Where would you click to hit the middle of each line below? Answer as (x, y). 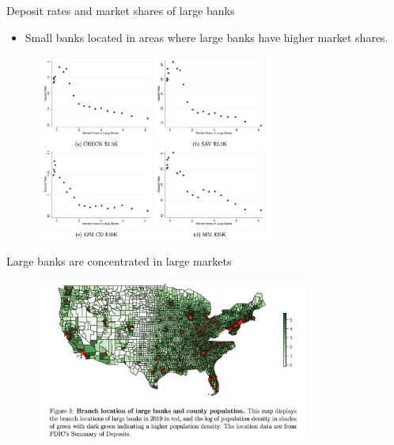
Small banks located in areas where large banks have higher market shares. (206, 37)
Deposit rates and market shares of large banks (121, 10)
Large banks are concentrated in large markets (119, 261)
